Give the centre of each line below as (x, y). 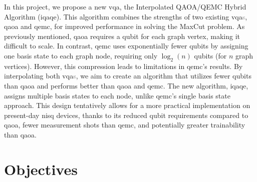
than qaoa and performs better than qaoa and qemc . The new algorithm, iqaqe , (126, 85)
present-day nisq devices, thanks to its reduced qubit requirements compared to (126, 115)
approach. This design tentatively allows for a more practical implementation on (127, 105)
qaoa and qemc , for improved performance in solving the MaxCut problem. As (124, 26)
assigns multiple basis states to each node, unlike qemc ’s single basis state (117, 95)
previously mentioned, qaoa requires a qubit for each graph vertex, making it (122, 36)
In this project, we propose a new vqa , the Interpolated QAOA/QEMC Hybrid (125, 6)
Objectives (41, 169)
